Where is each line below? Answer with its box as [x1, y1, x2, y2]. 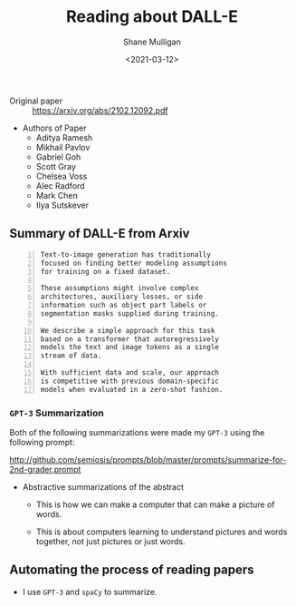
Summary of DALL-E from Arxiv [9, 226, 190, 241]
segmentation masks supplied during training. [40, 308, 219, 318]
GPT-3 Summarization [9, 406, 104, 419]
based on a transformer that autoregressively [40, 334, 219, 344]
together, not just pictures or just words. [35, 535, 186, 546]
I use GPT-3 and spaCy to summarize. [22, 586, 158, 597]
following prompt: [9, 436, 75, 447]
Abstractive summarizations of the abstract [22, 481, 184, 492]
